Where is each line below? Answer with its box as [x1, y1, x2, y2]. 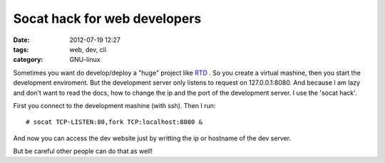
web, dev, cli [69, 45, 107, 53]
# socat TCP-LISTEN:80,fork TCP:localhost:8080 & [26, 118, 203, 126]
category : [13, 56, 43, 64]
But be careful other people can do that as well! [13, 147, 153, 156]
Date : [13, 36, 30, 44]
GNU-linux [69, 56, 101, 64]
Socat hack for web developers [13, 11, 202, 26]
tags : [13, 45, 29, 53]
